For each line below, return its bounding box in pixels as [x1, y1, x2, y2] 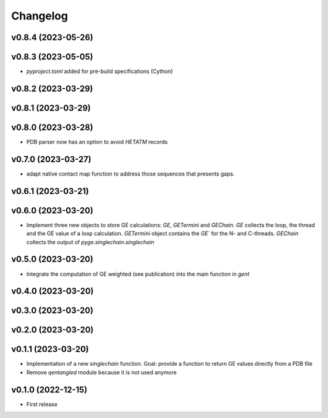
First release [26, 400, 58, 408]
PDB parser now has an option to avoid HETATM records [26, 139, 168, 146]
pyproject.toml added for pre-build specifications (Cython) [26, 67, 173, 75]
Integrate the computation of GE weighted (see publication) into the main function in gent [26, 270, 250, 278]
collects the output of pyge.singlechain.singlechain [26, 238, 155, 245]
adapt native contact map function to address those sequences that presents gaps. [26, 170, 235, 177]
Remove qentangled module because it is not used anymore [26, 368, 177, 376]
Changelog [11, 9, 68, 22]
